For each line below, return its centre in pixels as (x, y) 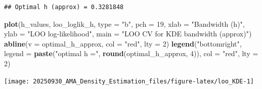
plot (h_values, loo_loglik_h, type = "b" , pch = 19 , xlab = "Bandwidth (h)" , (124, 24)
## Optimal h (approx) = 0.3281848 (64, 7)
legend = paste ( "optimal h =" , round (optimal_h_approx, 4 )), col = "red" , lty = (131, 53)
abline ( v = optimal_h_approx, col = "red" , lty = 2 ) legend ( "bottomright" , (123, 43)
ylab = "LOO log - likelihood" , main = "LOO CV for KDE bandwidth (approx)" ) (128, 34)
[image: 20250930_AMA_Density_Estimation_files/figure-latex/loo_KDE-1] (129, 81)
